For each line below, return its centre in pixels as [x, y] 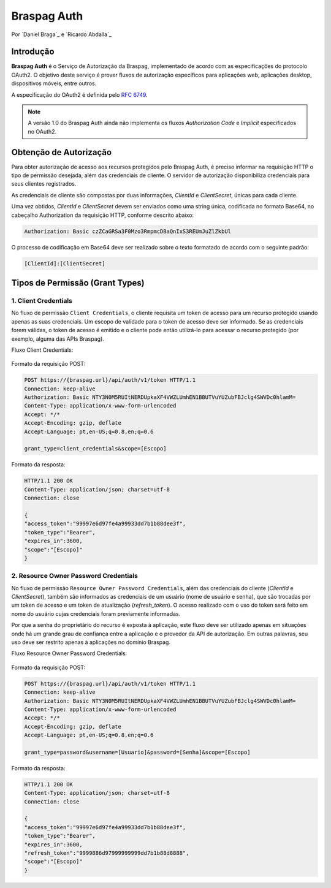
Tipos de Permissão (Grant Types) [78, 283]
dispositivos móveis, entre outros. [54, 83]
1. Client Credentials [42, 300]
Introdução [33, 52]
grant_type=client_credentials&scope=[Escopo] [95, 449]
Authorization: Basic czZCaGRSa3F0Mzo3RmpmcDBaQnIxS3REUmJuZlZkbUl [128, 231]
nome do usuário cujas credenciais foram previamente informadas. [96, 613]
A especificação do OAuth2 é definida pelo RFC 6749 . [80, 94]
